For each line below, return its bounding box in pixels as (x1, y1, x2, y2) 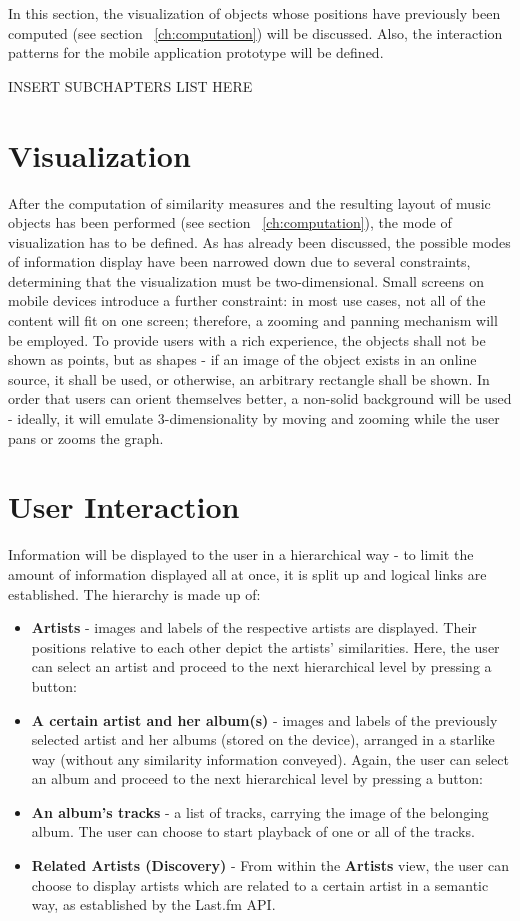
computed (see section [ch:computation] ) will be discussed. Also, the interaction (8, 22, 503, 43)
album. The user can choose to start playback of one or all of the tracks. (31, 821, 475, 842)
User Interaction (8, 486, 240, 527)
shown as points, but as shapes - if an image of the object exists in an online (8, 349, 477, 370)
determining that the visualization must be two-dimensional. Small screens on (8, 270, 485, 291)
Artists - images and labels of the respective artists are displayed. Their (31, 617, 477, 638)
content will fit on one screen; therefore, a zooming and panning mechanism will (8, 310, 498, 331)
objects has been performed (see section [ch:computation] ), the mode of (8, 212, 452, 233)
